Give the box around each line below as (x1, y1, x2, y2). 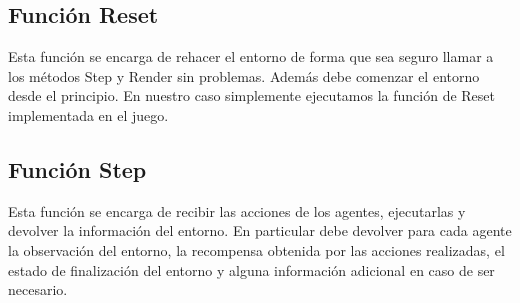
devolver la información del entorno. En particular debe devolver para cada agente (8, 220, 512, 241)
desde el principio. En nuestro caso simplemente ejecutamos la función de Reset (8, 85, 495, 106)
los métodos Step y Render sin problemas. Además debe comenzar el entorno (8, 65, 480, 86)
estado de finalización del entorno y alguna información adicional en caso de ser (8, 259, 495, 280)
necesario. (8, 279, 68, 300)
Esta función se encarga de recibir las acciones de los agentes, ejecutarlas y (8, 200, 466, 221)
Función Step (8, 153, 147, 184)
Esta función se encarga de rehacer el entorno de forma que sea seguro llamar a (8, 46, 494, 67)
